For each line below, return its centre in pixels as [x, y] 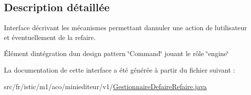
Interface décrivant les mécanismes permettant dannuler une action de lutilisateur [125, 28]
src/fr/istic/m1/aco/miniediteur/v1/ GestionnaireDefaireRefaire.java [106, 86]
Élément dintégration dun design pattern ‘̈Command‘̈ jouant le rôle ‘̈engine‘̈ [117, 53]
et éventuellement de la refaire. [50, 37]
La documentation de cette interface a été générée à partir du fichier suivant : [120, 69]
